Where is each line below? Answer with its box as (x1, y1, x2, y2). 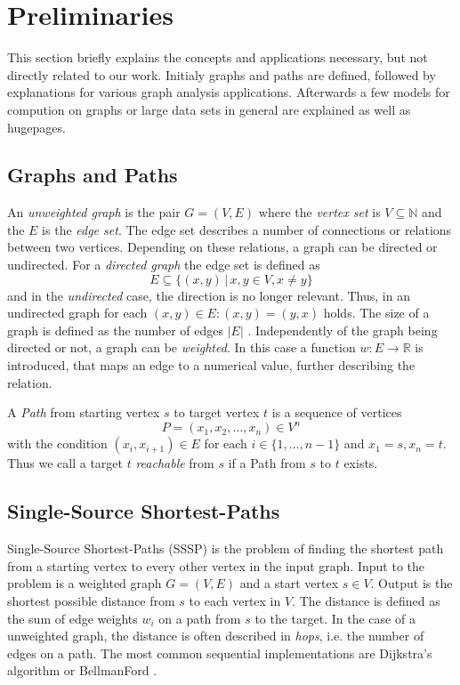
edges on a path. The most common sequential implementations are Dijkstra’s (7, 643, 432, 662)
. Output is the (370, 574, 453, 592)
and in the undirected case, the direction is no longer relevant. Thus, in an (7, 286, 410, 304)
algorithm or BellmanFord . (7, 661, 157, 680)
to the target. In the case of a (254, 608, 416, 627)
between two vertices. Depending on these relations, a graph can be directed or (7, 238, 438, 256)
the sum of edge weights (7, 608, 138, 627)
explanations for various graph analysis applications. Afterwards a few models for (7, 83, 450, 101)
